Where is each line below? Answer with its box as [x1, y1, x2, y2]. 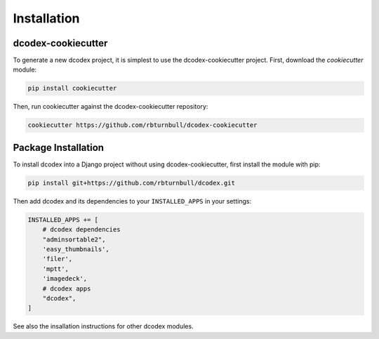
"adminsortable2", [42, 235, 106, 244]
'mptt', [42, 265, 69, 273]
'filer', [42, 255, 73, 263]
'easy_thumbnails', [42, 246, 110, 253]
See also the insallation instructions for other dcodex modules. [13, 322, 194, 331]
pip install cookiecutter [27, 84, 117, 93]
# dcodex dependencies [42, 225, 121, 234]
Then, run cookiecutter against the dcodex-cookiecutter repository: [13, 102, 208, 111]
